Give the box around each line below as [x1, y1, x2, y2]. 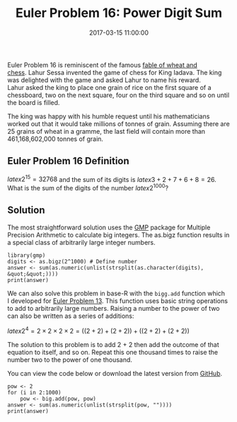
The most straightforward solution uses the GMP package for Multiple [7, 223, 211, 232]
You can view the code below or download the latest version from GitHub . [7, 369, 223, 377]
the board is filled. [7, 98, 60, 107]
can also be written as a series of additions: [7, 312, 134, 320]
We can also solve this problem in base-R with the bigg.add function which [7, 289, 225, 297]
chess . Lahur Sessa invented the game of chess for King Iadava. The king [7, 68, 222, 76]
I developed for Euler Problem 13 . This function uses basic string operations [7, 296, 229, 305]
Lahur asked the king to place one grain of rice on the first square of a [7, 83, 212, 91]
